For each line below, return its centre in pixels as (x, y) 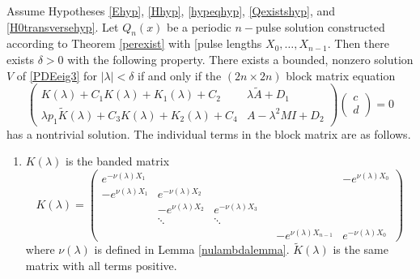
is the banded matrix (117, 161)
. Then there (358, 43)
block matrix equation (341, 75)
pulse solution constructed (320, 26)
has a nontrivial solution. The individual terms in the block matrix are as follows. (209, 133)
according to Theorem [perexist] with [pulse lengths (134, 43)
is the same (361, 249)
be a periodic (199, 26)
